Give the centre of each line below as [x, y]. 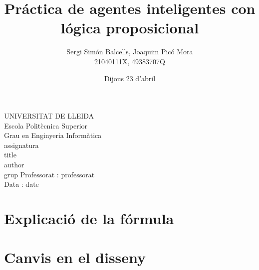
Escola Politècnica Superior [46, 125]
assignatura [21, 145]
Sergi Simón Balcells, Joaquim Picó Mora [130, 52]
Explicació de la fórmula [89, 218]
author [14, 165]
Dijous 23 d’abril [130, 78]
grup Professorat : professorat [49, 174]
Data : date [21, 184]
